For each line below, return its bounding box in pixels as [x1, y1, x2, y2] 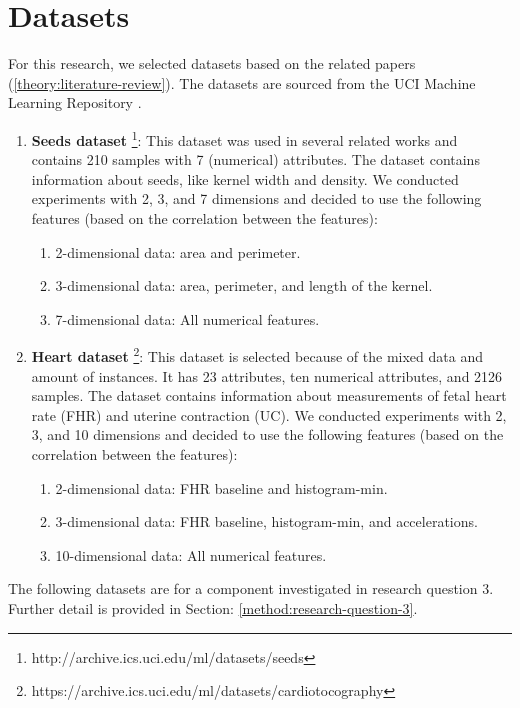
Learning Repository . [8, 92, 142, 113]
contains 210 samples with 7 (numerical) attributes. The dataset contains [31, 149, 480, 170]
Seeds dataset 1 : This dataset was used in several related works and [31, 126, 458, 150]
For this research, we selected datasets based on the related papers [8, 53, 416, 74]
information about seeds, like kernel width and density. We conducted [31, 168, 459, 189]
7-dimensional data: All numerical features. [55, 308, 320, 329]
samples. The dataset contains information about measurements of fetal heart [31, 385, 507, 406]
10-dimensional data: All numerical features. [55, 544, 327, 565]
